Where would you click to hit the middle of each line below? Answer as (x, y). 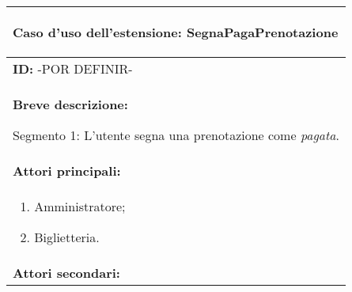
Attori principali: (67, 171)
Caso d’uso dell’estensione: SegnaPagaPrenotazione (176, 32)
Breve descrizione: (70, 104)
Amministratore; (80, 206)
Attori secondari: (66, 273)
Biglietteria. (67, 237)
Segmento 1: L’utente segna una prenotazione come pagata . (176, 135)
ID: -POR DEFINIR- (73, 68)
